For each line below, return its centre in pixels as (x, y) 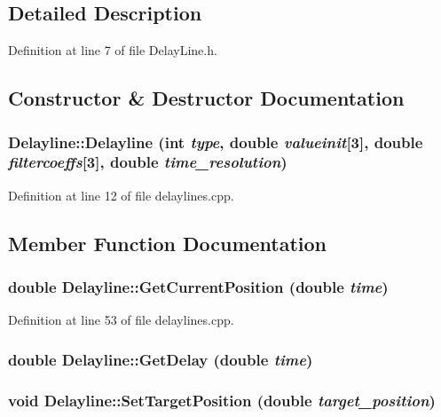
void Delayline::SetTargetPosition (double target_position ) (222, 400)
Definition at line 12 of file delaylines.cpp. (121, 195)
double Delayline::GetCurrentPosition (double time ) (198, 287)
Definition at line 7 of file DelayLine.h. (113, 50)
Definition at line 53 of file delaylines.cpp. (121, 320)
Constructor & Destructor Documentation (206, 98)
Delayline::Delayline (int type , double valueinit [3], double (216, 142)
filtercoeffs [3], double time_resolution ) (148, 162)
